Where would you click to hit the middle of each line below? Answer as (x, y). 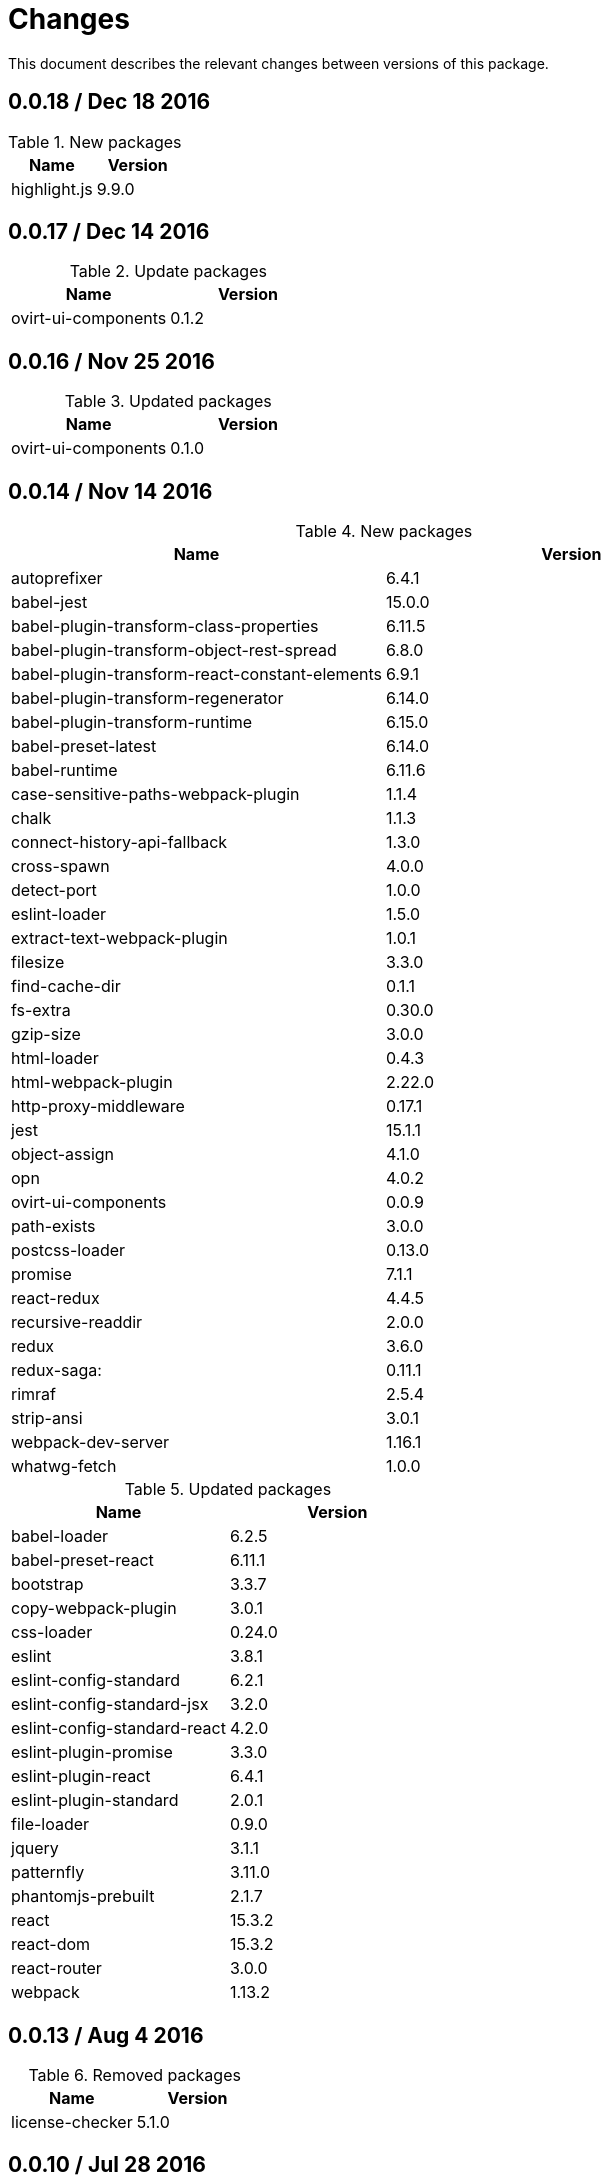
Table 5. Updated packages (228, 1489)
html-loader (55, 1058)
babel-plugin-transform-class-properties (165, 626)
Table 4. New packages (384, 531)
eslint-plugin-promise (92, 1752)
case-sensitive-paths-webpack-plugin (155, 794)
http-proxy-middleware (98, 1106)
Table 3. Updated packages (168, 401)
